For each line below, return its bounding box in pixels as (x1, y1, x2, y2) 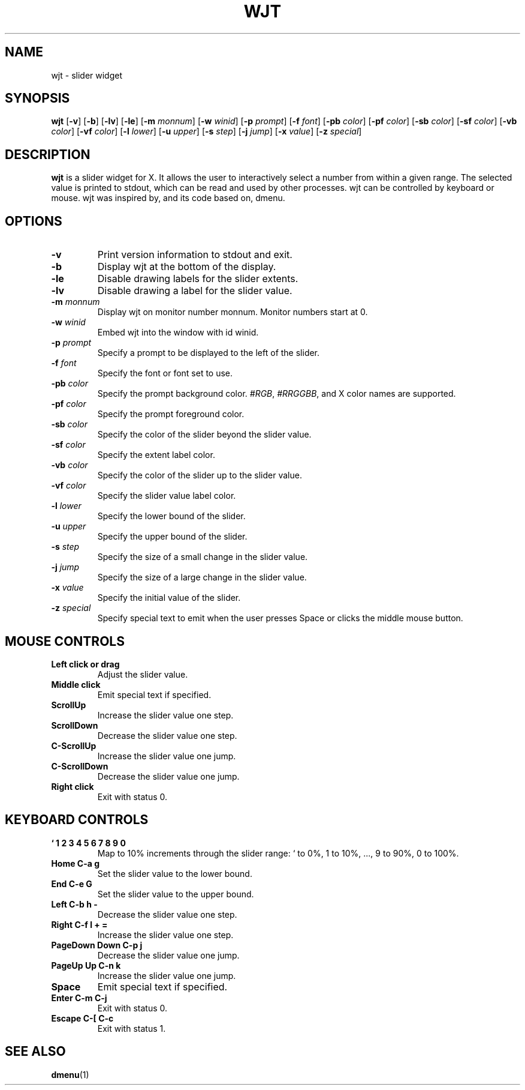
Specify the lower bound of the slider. (97, 511, 246, 522)
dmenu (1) (51, 1069, 89, 1080)
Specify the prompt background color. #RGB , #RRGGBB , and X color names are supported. (97, 388, 456, 399)
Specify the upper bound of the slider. (97, 531, 248, 542)
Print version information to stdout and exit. (97, 248, 292, 261)
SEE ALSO (5, 1044, 66, 1059)
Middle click (51, 679, 101, 690)
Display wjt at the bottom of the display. (97, 260, 276, 273)
